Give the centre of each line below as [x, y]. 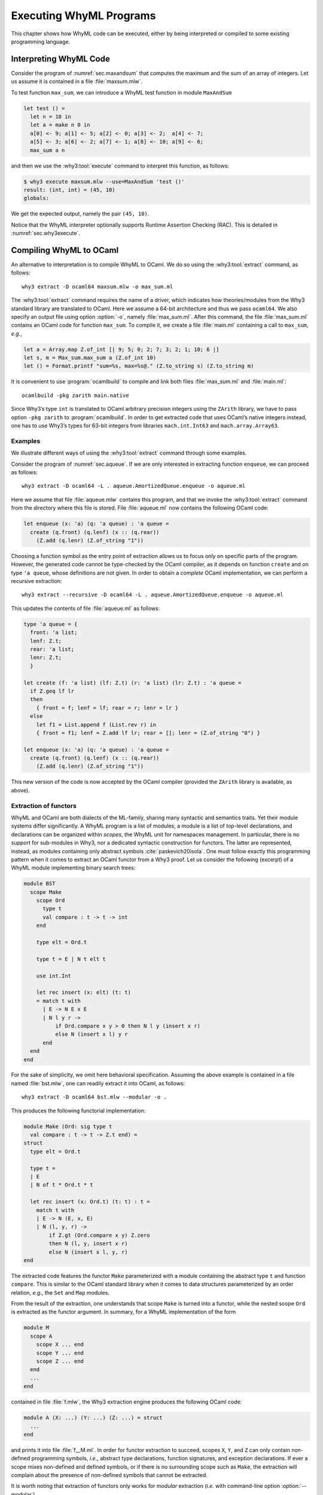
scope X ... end [60, 1345]
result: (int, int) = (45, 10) [70, 190]
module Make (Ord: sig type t [68, 1126]
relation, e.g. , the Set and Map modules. [60, 1292]
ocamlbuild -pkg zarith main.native [75, 395]
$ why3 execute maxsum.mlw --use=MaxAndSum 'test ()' [104, 181]
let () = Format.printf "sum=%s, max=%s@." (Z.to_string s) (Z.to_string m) [139, 366]
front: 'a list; [54, 633]
